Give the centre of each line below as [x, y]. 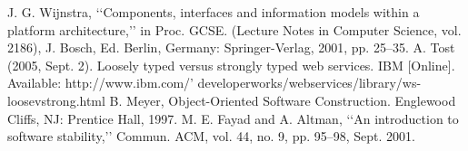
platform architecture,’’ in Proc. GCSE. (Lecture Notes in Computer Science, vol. [234, 29]
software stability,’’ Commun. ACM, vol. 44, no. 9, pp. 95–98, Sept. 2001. [211, 136]
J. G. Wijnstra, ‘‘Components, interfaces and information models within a [214, 12]
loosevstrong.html [56, 100]
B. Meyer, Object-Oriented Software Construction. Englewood [283, 100]
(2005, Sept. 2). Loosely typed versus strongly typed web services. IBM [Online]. [231, 65]
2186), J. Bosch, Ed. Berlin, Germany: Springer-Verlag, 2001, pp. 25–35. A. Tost [231, 47]
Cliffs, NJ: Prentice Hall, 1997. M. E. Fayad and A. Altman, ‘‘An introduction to [233, 118]
